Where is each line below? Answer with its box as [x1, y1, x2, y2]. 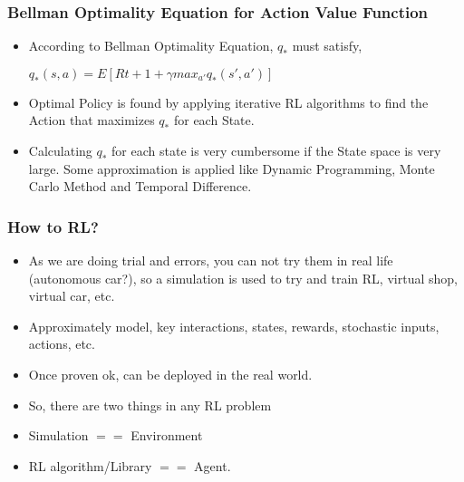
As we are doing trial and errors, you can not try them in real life [28, 251, 393, 269]
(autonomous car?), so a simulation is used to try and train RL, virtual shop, [28, 268, 458, 287]
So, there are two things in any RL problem [28, 395, 272, 414]
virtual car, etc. [28, 286, 115, 305]
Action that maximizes [28, 111, 155, 130]
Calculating [28, 141, 92, 159]
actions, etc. [28, 334, 95, 353]
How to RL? [7, 215, 99, 237]
